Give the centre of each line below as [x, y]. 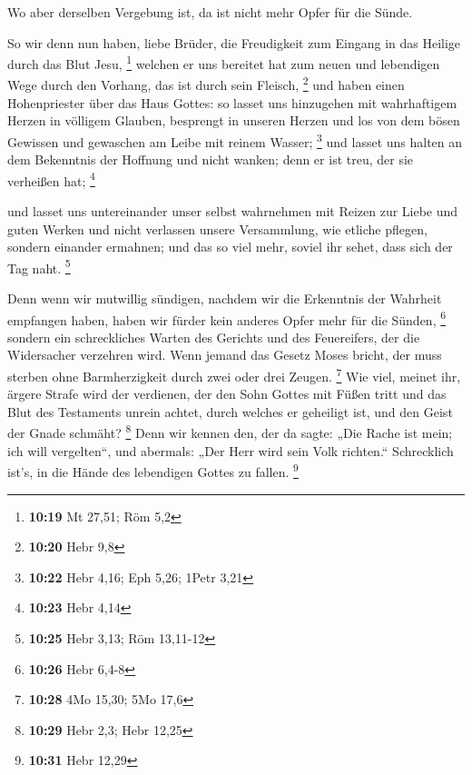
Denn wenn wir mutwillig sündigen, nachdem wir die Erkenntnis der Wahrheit [225, 298]
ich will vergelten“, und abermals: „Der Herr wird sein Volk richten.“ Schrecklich [231, 450]
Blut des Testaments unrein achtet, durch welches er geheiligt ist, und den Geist [230, 411]
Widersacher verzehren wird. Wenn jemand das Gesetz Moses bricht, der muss [225, 355]
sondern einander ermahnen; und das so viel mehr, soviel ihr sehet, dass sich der [230, 247]
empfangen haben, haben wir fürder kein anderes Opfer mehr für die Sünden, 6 [227, 318]
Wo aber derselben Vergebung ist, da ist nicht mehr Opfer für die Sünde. [210, 12]
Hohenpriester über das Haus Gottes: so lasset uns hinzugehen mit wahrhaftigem [232, 102]
